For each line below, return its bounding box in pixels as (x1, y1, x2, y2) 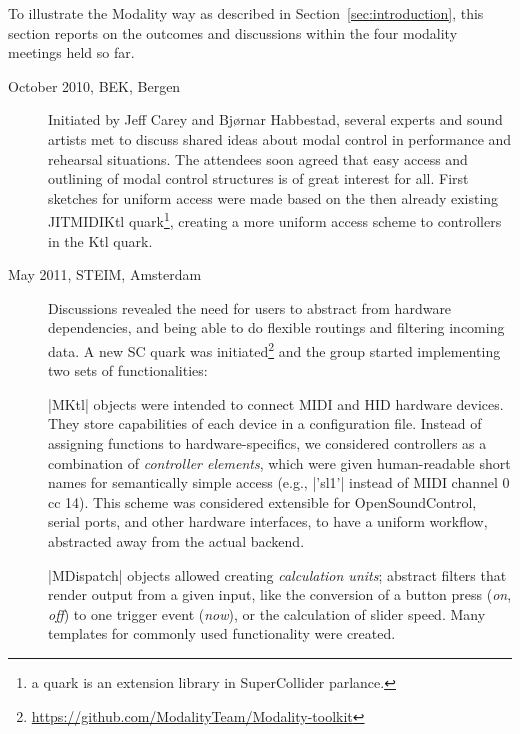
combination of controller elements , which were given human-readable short (48, 452, 511, 473)
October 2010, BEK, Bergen (8, 75, 181, 96)
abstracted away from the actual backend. (48, 530, 305, 551)
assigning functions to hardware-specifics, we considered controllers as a (48, 433, 487, 453)
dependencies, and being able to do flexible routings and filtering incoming (48, 317, 505, 338)
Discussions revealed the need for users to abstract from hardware (48, 297, 452, 318)
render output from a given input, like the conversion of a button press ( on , (48, 584, 512, 605)
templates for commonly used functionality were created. (48, 623, 396, 644)
